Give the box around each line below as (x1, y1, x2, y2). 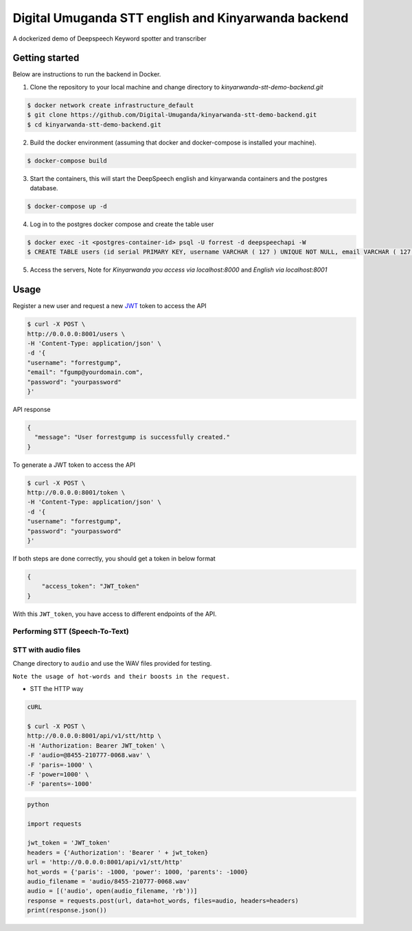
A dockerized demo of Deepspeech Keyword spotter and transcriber (12, 34, 207, 43)
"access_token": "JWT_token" (41, 582, 140, 591)
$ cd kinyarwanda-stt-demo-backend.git (27, 120, 161, 129)
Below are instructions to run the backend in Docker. (12, 70, 161, 78)
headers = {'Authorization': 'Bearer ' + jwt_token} (27, 848, 209, 856)
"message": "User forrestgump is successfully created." (34, 433, 230, 441)
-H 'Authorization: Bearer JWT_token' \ (27, 741, 165, 749)
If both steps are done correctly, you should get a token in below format (12, 554, 216, 562)
